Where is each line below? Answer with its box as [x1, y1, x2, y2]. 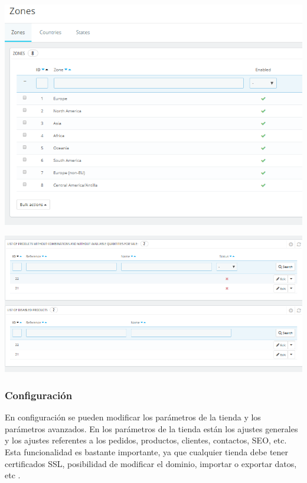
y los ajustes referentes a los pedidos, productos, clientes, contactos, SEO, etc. [5, 434, 287, 446]
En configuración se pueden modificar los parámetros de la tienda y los [5, 411, 261, 423]
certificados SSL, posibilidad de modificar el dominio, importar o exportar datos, [5, 457, 297, 469]
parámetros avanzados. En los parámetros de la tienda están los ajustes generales [5, 422, 298, 435]
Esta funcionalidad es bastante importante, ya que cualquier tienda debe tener [5, 445, 289, 458]
